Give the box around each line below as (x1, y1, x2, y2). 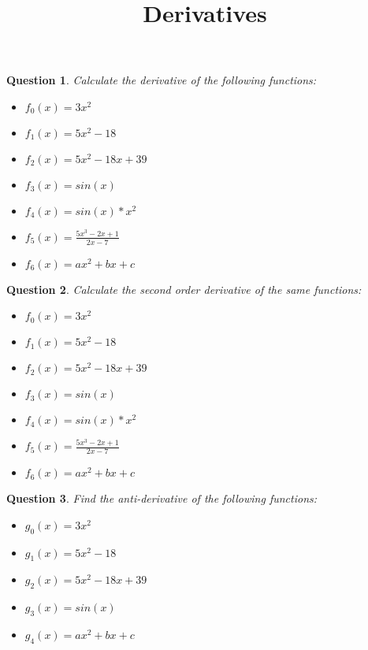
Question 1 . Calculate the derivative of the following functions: (6, 72, 317, 88)
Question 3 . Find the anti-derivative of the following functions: (6, 490, 318, 507)
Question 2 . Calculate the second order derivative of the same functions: (6, 280, 362, 297)
